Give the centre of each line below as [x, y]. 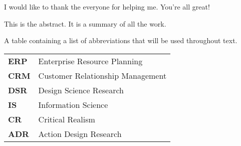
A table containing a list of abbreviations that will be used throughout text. [121, 40]
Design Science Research [81, 90]
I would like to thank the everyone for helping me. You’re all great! [107, 7]
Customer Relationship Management [102, 75]
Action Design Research [80, 133]
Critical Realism [67, 119]
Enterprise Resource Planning [90, 61]
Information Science [73, 104]
